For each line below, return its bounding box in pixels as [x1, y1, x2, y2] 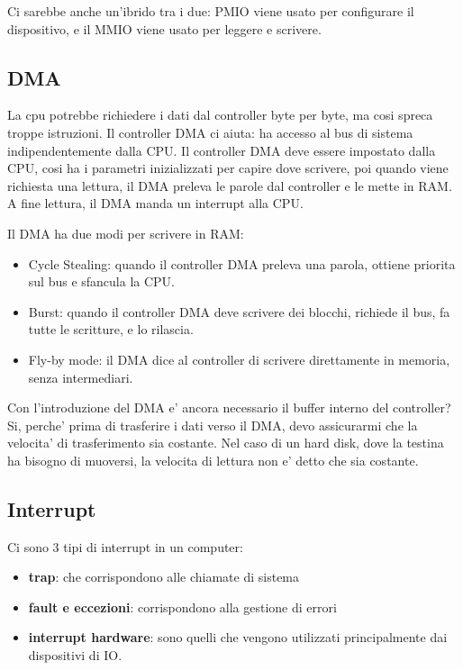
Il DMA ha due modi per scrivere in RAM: [7, 223, 244, 242]
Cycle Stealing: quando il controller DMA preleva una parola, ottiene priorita [28, 254, 456, 273]
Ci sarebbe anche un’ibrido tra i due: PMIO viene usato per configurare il [7, 2, 414, 20]
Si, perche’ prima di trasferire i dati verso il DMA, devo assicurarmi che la [7, 415, 418, 434]
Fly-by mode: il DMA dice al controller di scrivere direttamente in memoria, [28, 349, 450, 368]
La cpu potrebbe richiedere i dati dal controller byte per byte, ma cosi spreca [7, 105, 433, 124]
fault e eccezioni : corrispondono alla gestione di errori [28, 597, 337, 616]
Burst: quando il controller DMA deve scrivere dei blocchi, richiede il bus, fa [28, 302, 450, 321]
